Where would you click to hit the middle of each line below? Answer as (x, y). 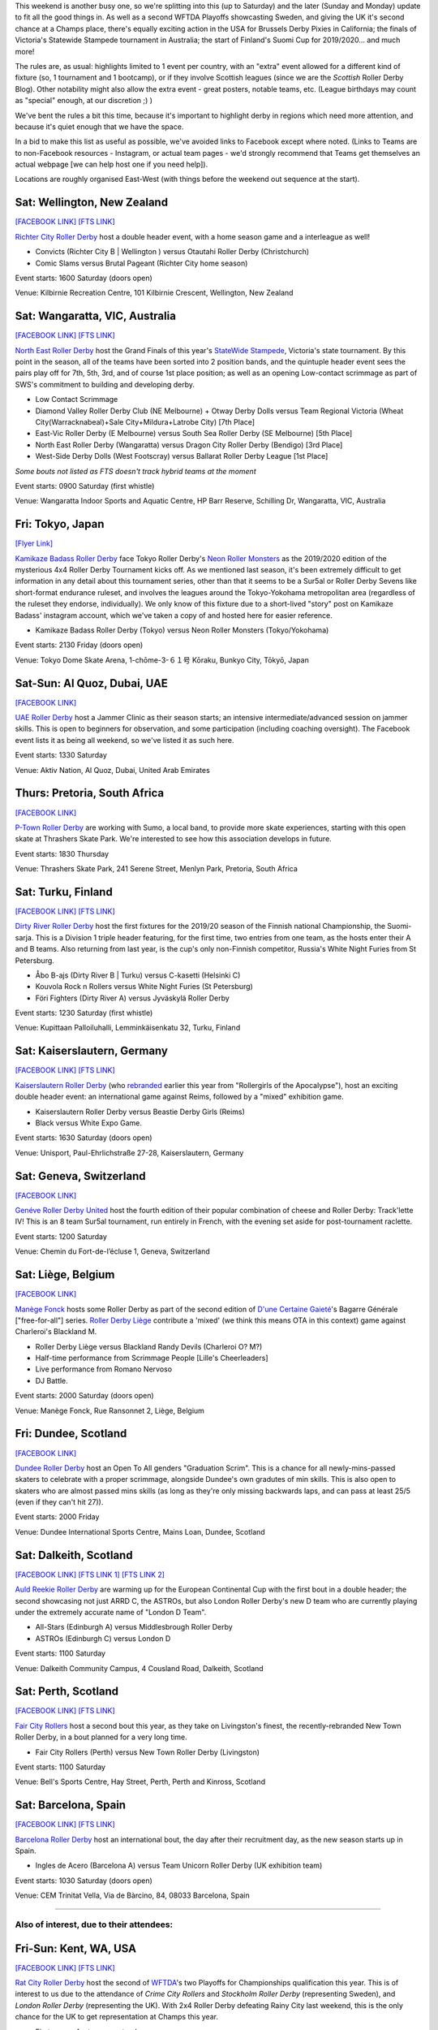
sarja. (24, 937)
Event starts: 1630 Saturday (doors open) (84, 1138)
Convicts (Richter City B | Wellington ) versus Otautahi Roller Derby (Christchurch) (172, 252)
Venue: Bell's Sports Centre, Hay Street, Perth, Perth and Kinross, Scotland (140, 1782)
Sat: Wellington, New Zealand (92, 203)
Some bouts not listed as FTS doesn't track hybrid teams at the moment (135, 471)
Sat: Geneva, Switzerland (80, 1176)
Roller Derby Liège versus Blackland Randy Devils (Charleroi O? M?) (149, 1346)
